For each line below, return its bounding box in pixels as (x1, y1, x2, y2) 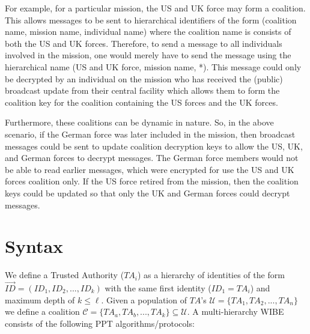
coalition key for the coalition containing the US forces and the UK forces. (5, 96, 278, 108)
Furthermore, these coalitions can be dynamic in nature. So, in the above (5, 116, 274, 129)
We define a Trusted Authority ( (5, 269, 124, 281)
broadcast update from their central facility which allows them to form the (5, 84, 280, 97)
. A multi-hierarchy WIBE (187, 305, 284, 318)
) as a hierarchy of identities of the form (137, 269, 285, 281)
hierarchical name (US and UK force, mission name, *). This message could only (5, 60, 302, 73)
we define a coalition (5, 305, 80, 318)
